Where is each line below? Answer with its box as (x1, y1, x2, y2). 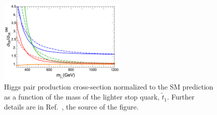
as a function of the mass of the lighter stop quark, (4, 91, 160, 102)
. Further (167, 91, 195, 102)
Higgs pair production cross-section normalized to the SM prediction (4, 81, 214, 92)
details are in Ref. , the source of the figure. (4, 101, 139, 111)
